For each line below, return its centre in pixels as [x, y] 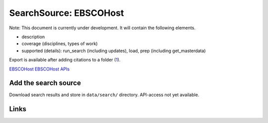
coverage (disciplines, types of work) [60, 44]
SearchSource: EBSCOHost [67, 13]
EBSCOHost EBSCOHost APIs [39, 69]
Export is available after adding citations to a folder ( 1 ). [65, 60]
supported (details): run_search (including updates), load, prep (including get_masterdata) [114, 51]
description [33, 37]
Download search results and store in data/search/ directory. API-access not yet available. [104, 95]
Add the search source [45, 83]
